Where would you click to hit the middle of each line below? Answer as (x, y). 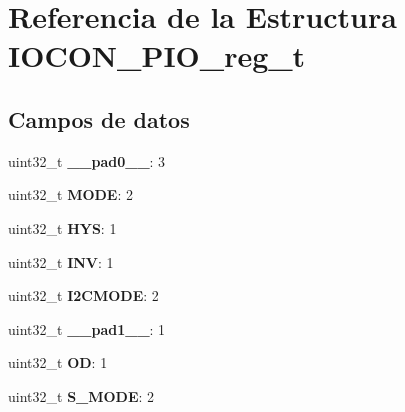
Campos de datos (99, 118)
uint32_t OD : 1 (58, 362)
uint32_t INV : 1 (61, 261)
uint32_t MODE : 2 (71, 194)
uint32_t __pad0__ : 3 (87, 160)
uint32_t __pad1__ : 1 (87, 328)
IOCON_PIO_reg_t (157, 55)
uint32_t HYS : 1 (62, 227)
